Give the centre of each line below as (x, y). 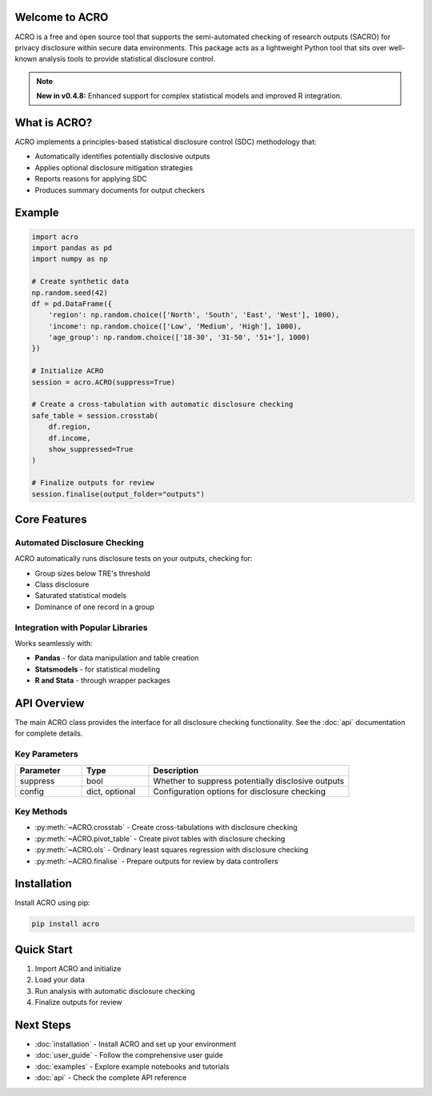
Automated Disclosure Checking (79, 542)
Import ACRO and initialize (78, 968)
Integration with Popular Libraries (81, 628)
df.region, (70, 427)
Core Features (51, 519)
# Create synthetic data (80, 281)
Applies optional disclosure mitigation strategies (114, 167)
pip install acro (66, 924)
